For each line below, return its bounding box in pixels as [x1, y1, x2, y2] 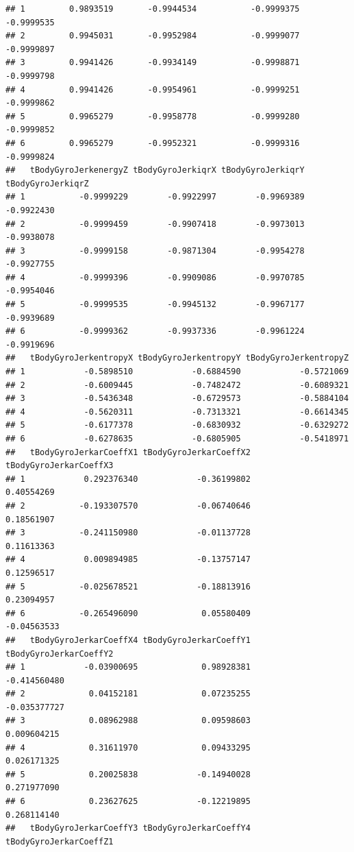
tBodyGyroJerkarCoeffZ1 [5, 836, 114, 847]
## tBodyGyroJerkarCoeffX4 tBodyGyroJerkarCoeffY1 [5, 635, 251, 645]
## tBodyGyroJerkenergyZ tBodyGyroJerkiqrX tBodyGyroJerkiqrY [5, 165, 305, 175]
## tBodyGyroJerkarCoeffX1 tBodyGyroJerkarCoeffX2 [5, 447, 251, 457]
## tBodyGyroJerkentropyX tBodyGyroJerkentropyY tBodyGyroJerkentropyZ [5, 353, 349, 363]
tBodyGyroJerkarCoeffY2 [5, 648, 114, 659]
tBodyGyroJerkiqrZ [5, 178, 89, 188]
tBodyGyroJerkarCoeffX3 [5, 461, 114, 471]
